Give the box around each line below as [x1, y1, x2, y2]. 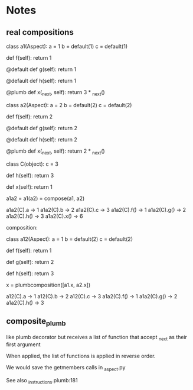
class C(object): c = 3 [6, 160, 59, 167]
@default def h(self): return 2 [6, 136, 78, 143]
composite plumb [6, 316, 66, 328]
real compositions [6, 27, 74, 37]
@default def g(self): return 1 [6, 66, 77, 73]
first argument [6, 341, 41, 348]
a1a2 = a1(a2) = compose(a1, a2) [6, 195, 85, 202]
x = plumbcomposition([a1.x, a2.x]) [6, 281, 91, 288]
